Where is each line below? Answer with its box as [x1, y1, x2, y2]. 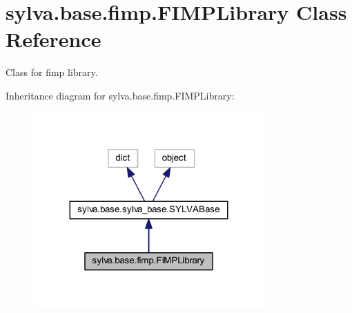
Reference [6, 25, 101, 53]
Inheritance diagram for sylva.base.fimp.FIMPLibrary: [6, 88, 235, 102]
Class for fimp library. [6, 65, 98, 79]
